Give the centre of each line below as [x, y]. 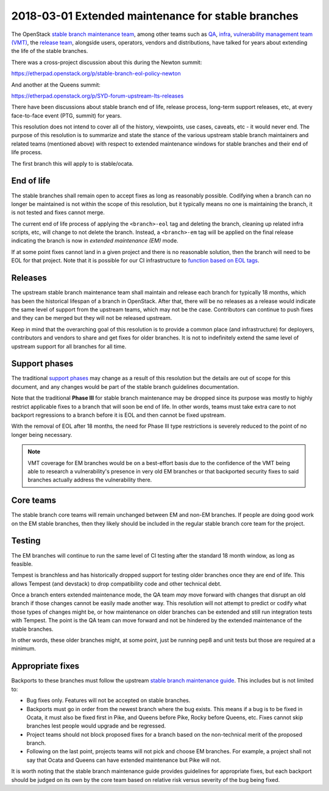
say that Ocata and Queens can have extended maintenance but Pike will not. [124, 760]
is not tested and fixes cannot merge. [58, 213]
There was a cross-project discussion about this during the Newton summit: [107, 62]
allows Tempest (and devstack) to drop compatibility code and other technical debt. [116, 583]
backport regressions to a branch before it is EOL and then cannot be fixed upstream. [119, 415]
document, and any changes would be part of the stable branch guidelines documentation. [125, 386]
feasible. [22, 564]
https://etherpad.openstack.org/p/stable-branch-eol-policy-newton [96, 74]
